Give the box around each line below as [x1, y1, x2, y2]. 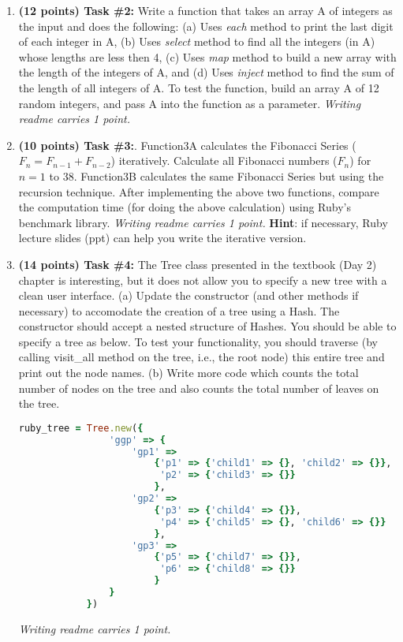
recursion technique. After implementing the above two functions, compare [18, 183, 379, 200]
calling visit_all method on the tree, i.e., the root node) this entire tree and [18, 349, 385, 365]
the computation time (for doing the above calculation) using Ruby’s [18, 199, 351, 215]
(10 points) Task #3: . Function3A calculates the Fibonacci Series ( [18, 136, 356, 153]
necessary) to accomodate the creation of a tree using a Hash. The [18, 302, 340, 319]
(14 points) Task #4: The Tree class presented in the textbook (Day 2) [18, 256, 377, 272]
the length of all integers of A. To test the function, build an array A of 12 [18, 79, 379, 95]
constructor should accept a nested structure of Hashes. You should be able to [18, 318, 397, 334]
